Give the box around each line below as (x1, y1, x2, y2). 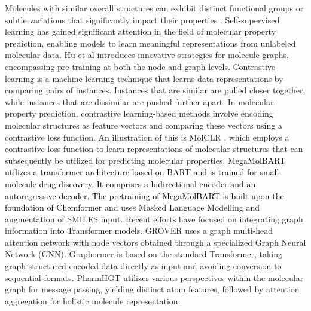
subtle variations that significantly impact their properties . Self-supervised (5, 13, 280, 26)
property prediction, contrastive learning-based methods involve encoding (5, 107, 273, 120)
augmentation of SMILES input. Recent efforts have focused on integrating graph (5, 212, 303, 225)
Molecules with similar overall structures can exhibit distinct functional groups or (5, 2, 304, 14)
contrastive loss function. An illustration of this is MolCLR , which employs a (5, 130, 289, 143)
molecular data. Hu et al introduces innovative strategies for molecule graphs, (5, 48, 289, 61)
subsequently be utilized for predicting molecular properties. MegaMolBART (5, 154, 286, 166)
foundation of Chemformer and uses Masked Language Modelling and (5, 201, 260, 214)
